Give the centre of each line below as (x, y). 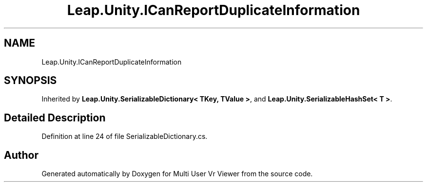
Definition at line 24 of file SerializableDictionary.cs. (125, 136)
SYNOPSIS (30, 81)
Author (21, 155)
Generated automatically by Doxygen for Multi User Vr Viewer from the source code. (177, 174)
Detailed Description (55, 118)
